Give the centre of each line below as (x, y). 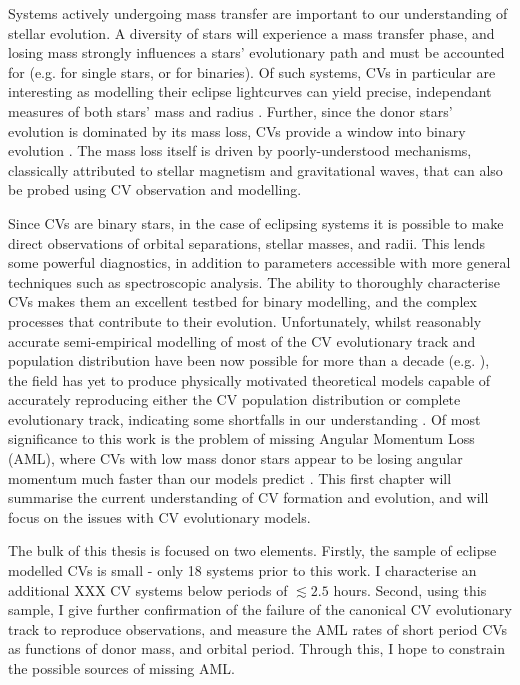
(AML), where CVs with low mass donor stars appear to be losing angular (235, 458)
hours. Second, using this (410, 589)
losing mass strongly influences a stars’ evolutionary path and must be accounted (256, 52)
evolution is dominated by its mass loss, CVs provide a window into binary (237, 130)
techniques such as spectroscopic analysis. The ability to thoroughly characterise (254, 281)
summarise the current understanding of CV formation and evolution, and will (248, 497)
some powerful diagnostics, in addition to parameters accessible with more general (259, 262)
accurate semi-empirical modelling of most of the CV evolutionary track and (242, 340)
